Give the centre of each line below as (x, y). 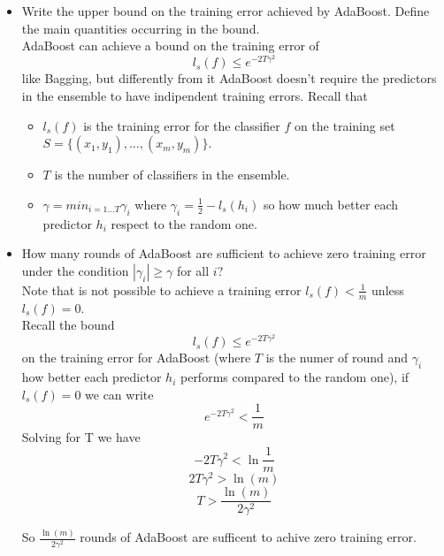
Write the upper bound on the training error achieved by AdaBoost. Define (226, 11)
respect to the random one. (184, 223)
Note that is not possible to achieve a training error (161, 289)
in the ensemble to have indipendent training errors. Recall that (195, 95)
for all (193, 270)
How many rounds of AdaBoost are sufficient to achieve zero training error (224, 253)
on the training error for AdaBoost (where (136, 358)
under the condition (75, 270)
